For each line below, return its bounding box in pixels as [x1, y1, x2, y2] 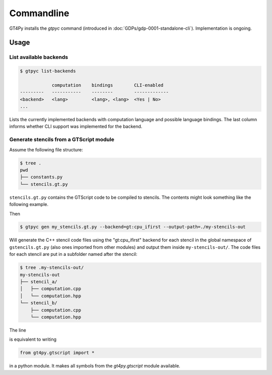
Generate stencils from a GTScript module [9, 136, 114, 143]
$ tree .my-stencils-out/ [20, 265, 84, 271]
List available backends [9, 53, 68, 61]
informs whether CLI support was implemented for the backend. [9, 124, 143, 130]
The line [9, 327, 26, 333]
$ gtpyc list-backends [20, 68, 76, 74]
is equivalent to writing [9, 336, 56, 343]
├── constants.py [20, 174, 63, 180]
